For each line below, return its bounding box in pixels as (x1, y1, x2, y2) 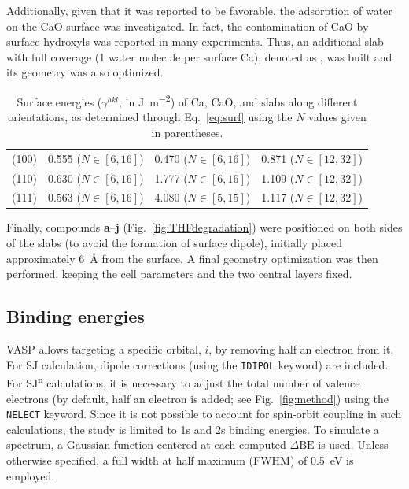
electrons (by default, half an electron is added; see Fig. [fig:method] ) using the (6, 390, 389, 406)
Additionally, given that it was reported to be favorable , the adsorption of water (6, 2, 392, 18)
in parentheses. (151, 124, 223, 140)
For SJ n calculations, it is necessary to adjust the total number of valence (6, 372, 360, 391)
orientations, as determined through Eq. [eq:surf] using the (8, 109, 293, 125)
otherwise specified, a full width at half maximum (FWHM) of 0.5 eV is (6, 451, 354, 468)
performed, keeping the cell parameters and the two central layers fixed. (6, 265, 352, 282)
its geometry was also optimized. (6, 64, 164, 80)
